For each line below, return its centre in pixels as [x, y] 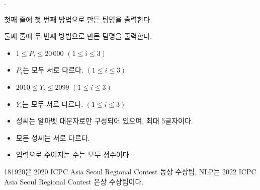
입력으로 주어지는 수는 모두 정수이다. [73, 154]
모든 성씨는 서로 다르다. [53, 137]
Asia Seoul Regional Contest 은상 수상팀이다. [74, 181]
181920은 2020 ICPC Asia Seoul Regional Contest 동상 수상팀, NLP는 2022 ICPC [130, 171]
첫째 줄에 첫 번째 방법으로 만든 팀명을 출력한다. [78, 19]
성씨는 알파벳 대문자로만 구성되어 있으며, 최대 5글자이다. [104, 121]
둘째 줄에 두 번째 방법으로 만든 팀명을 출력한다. [78, 36]
